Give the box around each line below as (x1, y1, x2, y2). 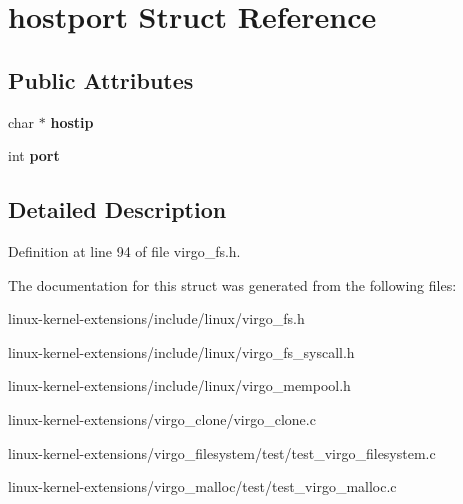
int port (8, 145, 60, 166)
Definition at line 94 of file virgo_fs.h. (8, 240, 241, 261)
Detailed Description (8, 194, 227, 225)
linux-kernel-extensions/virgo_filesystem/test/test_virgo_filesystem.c (8, 442, 436, 463)
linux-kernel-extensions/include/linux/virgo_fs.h (8, 308, 305, 329)
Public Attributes (8, 64, 194, 95)
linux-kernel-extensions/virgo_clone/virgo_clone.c (8, 408, 316, 429)
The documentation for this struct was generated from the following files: (8, 274, 457, 295)
